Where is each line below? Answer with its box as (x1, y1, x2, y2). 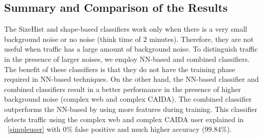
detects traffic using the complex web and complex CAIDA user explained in (4, 113, 244, 124)
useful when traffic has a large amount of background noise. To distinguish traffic (4, 43, 258, 54)
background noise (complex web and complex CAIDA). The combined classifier (4, 94, 252, 104)
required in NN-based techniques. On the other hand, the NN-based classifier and (4, 74, 259, 84)
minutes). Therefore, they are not (149, 33, 254, 44)
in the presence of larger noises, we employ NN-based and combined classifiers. (4, 53, 250, 64)
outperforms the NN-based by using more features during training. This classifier (4, 103, 257, 114)
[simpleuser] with (8, 124, 61, 134)
